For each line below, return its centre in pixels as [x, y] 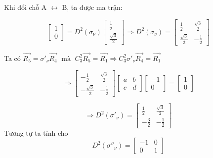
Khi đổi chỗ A [25, 7]
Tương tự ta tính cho [36, 132]
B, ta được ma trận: [92, 7]
